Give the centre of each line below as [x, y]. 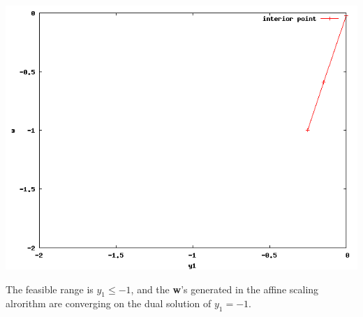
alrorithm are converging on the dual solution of [109, 303]
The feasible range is [50, 289]
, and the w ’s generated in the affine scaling [225, 289]
